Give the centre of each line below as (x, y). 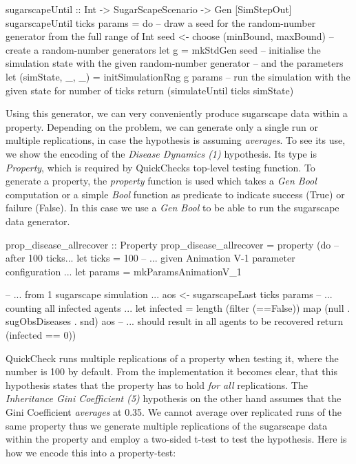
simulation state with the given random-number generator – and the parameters (175, 63)
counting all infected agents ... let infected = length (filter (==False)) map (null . (178, 307)
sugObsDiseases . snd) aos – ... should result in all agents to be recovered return (175, 321)
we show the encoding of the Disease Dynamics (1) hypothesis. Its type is (161, 153)
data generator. (38, 221)
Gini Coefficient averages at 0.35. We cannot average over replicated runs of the (174, 412)
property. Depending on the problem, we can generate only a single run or (162, 126)
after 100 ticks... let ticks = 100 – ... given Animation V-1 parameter (150, 258)
